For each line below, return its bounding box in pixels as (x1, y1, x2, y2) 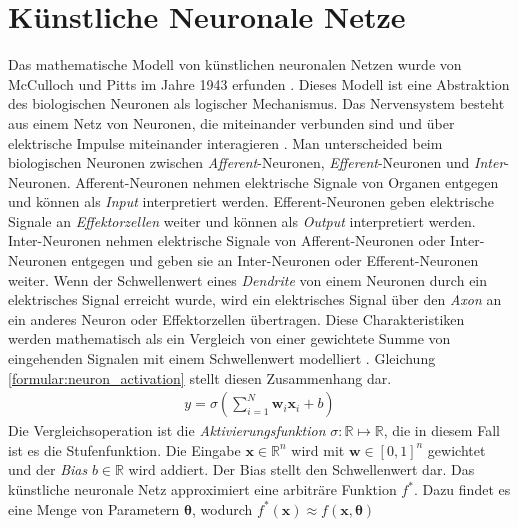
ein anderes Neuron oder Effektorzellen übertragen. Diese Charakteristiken (8, 308, 465, 329)
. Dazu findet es (413, 479, 511, 500)
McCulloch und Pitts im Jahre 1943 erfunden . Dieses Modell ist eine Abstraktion (8, 73, 510, 94)
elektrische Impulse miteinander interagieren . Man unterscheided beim (8, 132, 443, 153)
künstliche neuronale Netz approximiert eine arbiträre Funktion (8, 479, 397, 500)
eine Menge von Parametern (8, 498, 180, 519)
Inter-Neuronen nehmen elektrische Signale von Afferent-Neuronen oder (8, 230, 446, 251)
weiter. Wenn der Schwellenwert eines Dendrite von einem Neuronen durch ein (8, 269, 488, 290)
